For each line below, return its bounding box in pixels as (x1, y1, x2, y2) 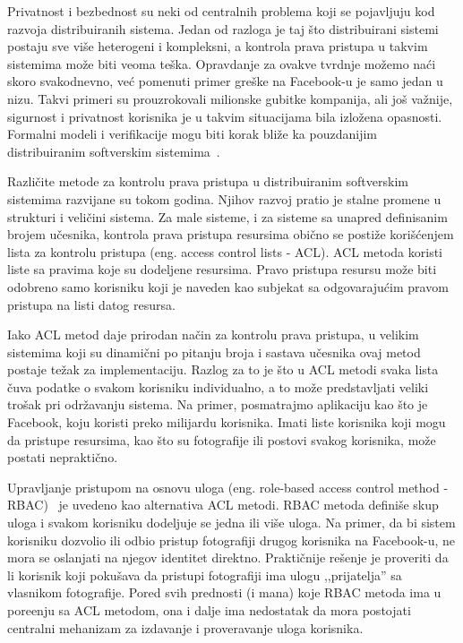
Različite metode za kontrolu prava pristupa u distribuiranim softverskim (7, 172, 408, 191)
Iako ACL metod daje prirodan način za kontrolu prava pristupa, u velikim (7, 325, 419, 344)
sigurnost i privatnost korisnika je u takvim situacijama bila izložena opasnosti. (7, 107, 442, 125)
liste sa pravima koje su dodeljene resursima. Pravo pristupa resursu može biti (7, 260, 437, 279)
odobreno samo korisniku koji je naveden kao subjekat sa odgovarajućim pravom (7, 277, 449, 296)
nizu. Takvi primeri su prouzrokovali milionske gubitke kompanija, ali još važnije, (7, 89, 453, 107)
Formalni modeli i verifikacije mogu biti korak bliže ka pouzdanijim (7, 124, 377, 143)
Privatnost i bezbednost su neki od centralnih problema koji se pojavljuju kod (7, 2, 435, 20)
